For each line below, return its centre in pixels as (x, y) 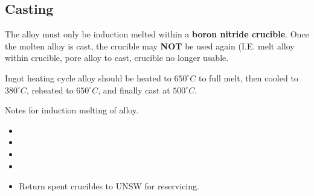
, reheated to (50, 90)
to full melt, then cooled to (248, 77)
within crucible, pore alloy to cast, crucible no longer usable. (117, 58)
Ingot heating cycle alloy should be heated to (88, 77)
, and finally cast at (134, 90)
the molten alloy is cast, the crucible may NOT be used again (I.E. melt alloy (150, 46)
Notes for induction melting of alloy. (72, 110)
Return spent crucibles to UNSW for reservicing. (109, 186)
